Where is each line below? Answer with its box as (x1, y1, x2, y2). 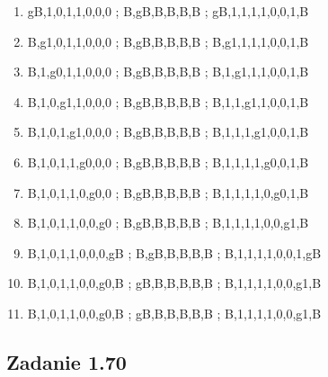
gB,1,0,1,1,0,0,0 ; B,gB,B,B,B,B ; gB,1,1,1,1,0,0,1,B (27, 2, 309, 20)
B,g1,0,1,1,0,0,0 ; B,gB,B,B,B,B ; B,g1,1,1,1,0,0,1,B (27, 31, 309, 50)
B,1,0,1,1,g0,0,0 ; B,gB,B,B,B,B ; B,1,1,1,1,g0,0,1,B (27, 152, 309, 171)
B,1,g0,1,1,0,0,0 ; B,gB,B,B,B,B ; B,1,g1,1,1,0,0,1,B (27, 62, 309, 81)
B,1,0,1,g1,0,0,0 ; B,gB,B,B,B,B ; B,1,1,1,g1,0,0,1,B (27, 122, 309, 141)
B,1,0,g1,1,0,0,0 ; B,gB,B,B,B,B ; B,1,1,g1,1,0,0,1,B (27, 92, 309, 111)
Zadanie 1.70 (6, 347, 127, 375)
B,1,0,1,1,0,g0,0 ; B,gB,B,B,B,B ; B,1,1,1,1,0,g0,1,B (27, 183, 309, 202)
